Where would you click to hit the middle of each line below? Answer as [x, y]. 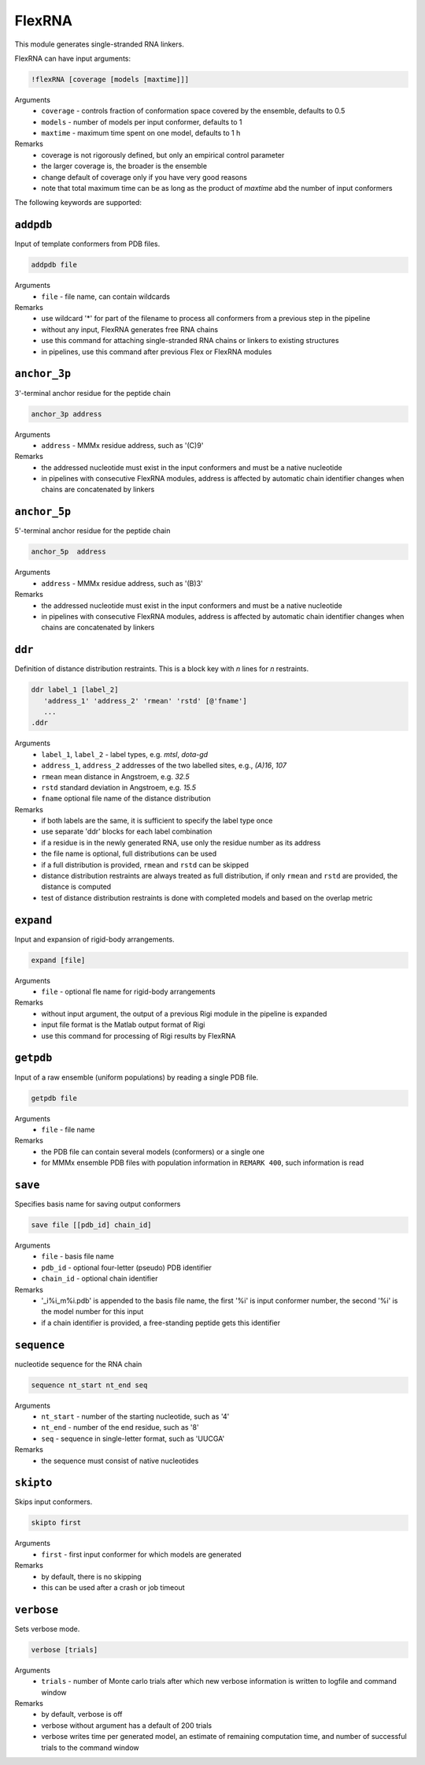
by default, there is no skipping [91, 1577]
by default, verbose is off [82, 1715]
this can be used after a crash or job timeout [113, 1587]
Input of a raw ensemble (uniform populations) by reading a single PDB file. [137, 1077]
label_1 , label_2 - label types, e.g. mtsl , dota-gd [125, 754]
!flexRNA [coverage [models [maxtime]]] [110, 79]
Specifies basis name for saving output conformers [98, 1203]
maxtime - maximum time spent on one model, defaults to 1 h [141, 133]
